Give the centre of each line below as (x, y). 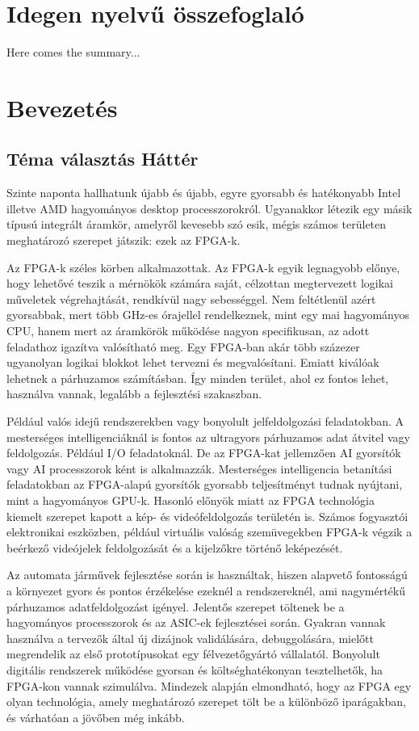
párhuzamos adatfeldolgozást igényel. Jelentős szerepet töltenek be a (176, 606)
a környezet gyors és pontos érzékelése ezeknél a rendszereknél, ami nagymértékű (206, 590)
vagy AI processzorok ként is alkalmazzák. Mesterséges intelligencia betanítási (199, 468)
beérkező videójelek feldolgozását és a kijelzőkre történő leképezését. (175, 547)
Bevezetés (62, 107)
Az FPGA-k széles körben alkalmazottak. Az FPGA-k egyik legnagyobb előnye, (203, 267)
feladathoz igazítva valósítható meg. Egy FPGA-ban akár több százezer (183, 346)
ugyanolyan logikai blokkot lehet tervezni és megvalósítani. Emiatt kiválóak (193, 362)
